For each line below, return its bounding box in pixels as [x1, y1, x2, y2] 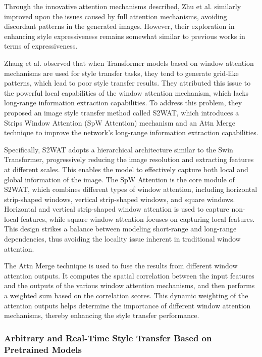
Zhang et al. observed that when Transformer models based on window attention [4, 57, 254, 68]
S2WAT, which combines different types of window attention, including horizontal [4, 184, 257, 194]
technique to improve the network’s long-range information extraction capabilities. [4, 127, 258, 138]
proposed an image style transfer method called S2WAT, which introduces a [4, 107, 239, 117]
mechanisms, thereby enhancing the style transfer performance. [4, 310, 199, 321]
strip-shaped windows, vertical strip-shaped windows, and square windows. [4, 193, 235, 204]
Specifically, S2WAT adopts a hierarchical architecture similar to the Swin [4, 144, 233, 154]
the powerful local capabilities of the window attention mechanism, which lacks [4, 87, 249, 98]
